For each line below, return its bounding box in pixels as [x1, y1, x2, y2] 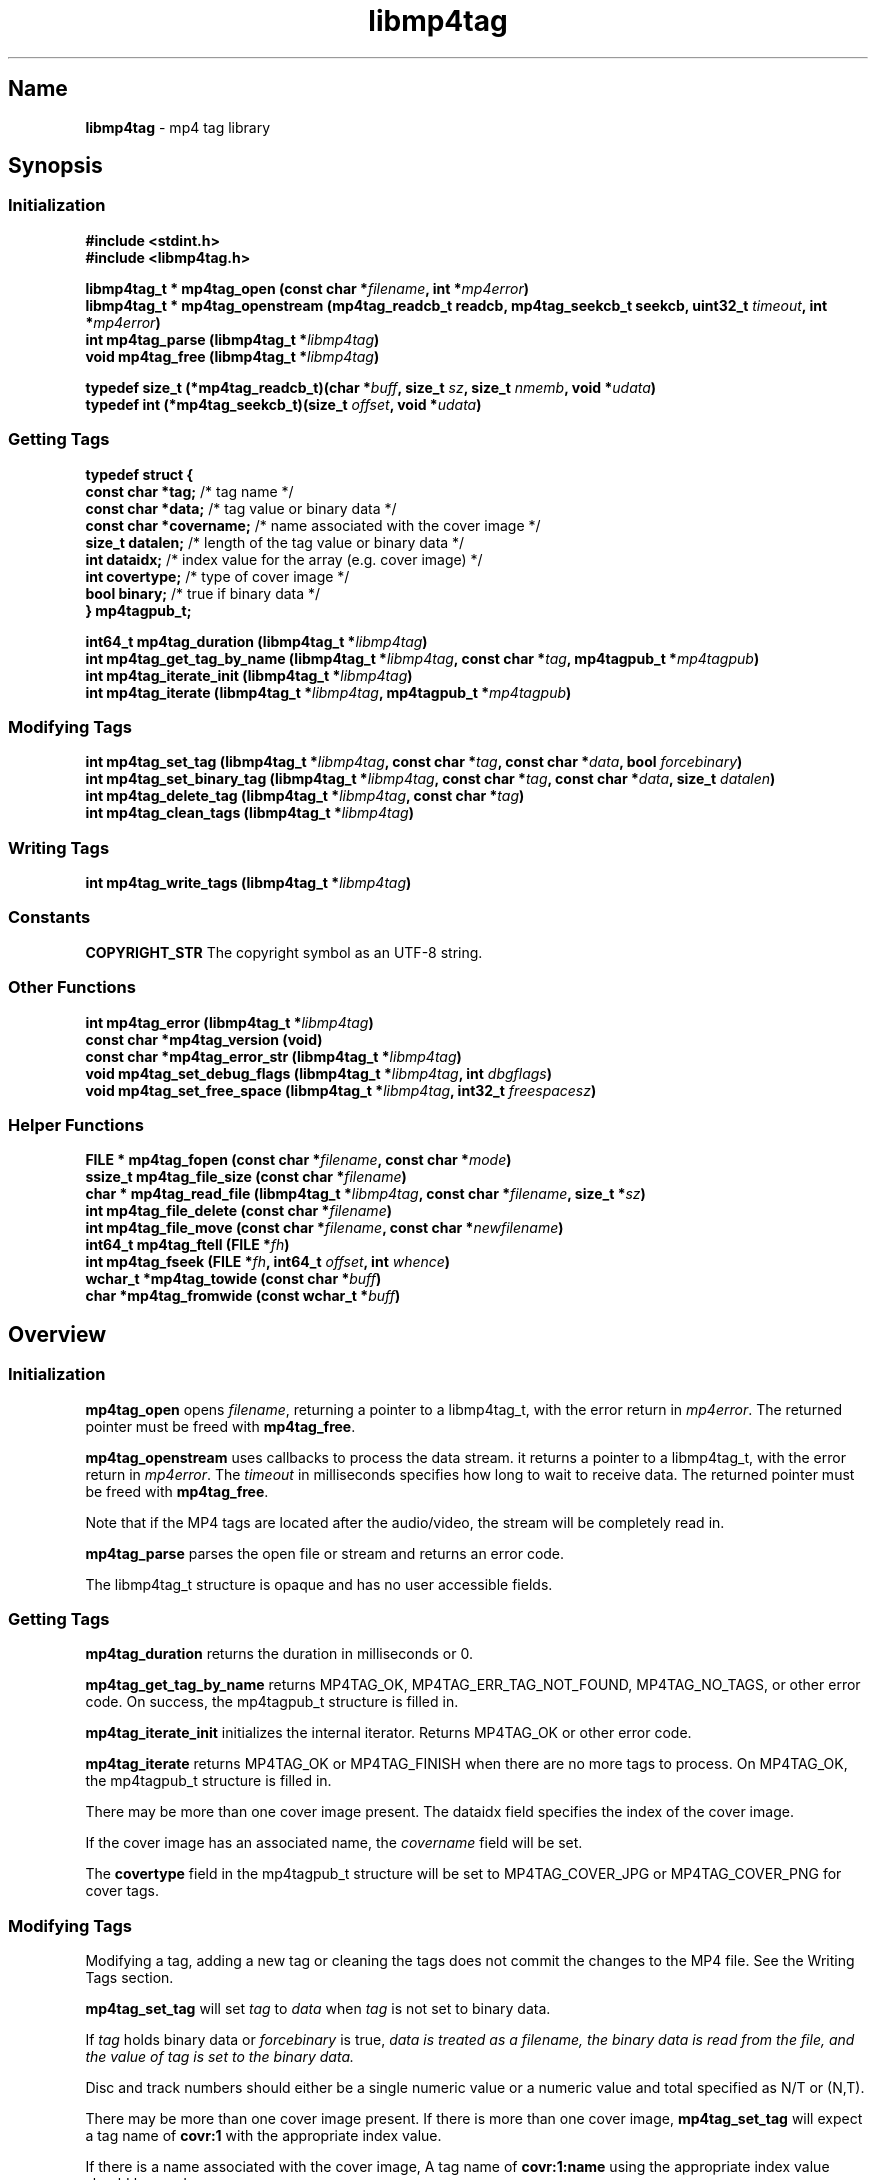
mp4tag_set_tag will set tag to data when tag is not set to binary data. [85, 2000, 551, 2018]
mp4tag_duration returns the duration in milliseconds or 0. [85, 1645, 473, 1663]
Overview [8, 1321, 107, 1347]
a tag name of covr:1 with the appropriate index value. [85, 2127, 442, 2145]
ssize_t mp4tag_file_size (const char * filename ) [85, 1168, 407, 1186]
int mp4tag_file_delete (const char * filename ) [85, 1202, 392, 1220]
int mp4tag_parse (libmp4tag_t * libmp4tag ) [85, 330, 380, 348]
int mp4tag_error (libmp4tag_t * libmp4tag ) [85, 1013, 374, 1031]
